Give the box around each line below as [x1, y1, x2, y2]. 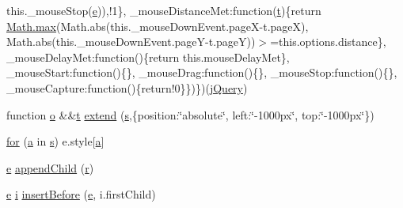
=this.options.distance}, [270, 33, 386, 50]
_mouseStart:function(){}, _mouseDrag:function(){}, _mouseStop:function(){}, [6, 64, 397, 81]
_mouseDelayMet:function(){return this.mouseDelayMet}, [6, 48, 290, 65]
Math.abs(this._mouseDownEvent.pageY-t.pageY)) [6, 33, 256, 50]
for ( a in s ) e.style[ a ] [6, 133, 105, 149]
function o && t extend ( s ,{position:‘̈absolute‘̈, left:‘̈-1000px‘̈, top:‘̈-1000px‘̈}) [6, 106, 374, 123]
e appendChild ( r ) [6, 159, 94, 176]
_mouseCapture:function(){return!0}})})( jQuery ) [6, 79, 248, 96]
